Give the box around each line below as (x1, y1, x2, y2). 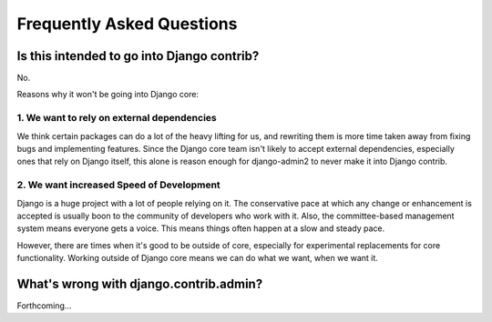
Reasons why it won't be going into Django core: (16, 89, 200, 100)
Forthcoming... (16, 300, 72, 311)
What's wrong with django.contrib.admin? (16, 276, 263, 291)
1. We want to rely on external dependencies (16, 112, 218, 125)
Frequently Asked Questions (16, 14, 238, 34)
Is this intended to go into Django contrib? (16, 48, 260, 64)
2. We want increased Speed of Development (16, 178, 220, 191)
